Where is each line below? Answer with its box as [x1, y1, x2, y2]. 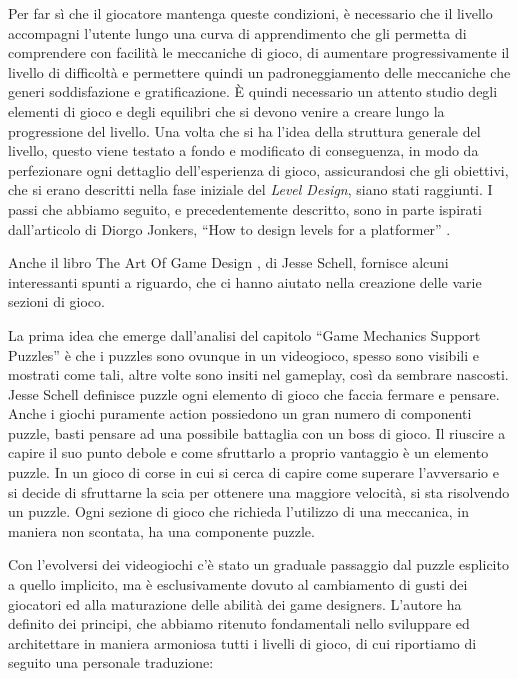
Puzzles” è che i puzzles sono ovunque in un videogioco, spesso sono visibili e [8, 344, 479, 365]
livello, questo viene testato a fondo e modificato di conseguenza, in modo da [8, 140, 479, 161]
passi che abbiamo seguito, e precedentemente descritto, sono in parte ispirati [8, 198, 482, 219]
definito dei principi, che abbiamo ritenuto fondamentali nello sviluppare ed [8, 613, 470, 634]
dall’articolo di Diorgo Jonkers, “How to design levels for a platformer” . [8, 218, 451, 239]
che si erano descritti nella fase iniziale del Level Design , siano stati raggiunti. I [8, 179, 493, 200]
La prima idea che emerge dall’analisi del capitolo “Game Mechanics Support [8, 324, 481, 345]
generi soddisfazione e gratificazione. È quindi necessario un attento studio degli [8, 81, 498, 102]
